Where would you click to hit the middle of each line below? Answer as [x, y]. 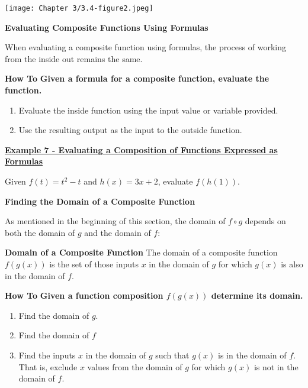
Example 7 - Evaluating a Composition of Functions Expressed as [141, 149]
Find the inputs [47, 355]
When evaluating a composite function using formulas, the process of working [145, 47]
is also [292, 263]
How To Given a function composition [84, 295]
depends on [265, 221]
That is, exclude [48, 366]
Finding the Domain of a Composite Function [100, 201]
